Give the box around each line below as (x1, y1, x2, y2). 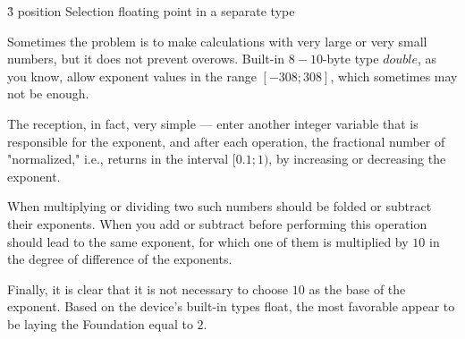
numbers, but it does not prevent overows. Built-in (7, 49, 285, 68)
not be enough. (7, 84, 89, 103)
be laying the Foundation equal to (7, 314, 193, 333)
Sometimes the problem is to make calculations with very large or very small (7, 31, 427, 50)
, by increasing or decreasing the (268, 149, 446, 168)
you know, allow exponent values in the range (7, 66, 257, 85)
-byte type (322, 49, 379, 68)
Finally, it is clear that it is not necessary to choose (7, 279, 289, 298)
